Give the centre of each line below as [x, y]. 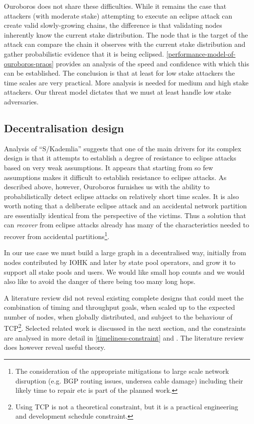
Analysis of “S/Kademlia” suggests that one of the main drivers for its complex [123, 148]
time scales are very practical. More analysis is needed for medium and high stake [126, 82]
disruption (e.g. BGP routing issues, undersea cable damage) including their [129, 380]
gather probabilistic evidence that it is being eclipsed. [84, 53]
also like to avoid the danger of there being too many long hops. [100, 281]
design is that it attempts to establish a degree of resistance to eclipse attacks [120, 158]
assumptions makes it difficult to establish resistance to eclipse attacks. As [115, 177]
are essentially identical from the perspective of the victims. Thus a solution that [125, 215]
